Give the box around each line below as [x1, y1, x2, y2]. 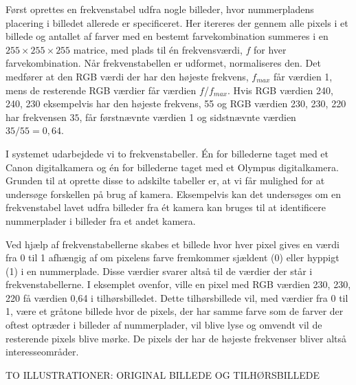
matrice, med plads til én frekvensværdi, [73, 42, 243, 56]
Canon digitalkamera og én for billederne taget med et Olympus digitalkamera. [5, 159, 339, 174]
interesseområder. [5, 344, 79, 359]
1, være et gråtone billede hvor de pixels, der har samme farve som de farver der [5, 304, 344, 318]
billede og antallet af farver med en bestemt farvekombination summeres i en [5, 29, 329, 43]
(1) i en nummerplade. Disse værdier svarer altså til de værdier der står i [5, 263, 313, 278]
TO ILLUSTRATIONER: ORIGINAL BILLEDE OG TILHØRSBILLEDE [5, 367, 320, 382]
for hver [254, 42, 287, 56]
